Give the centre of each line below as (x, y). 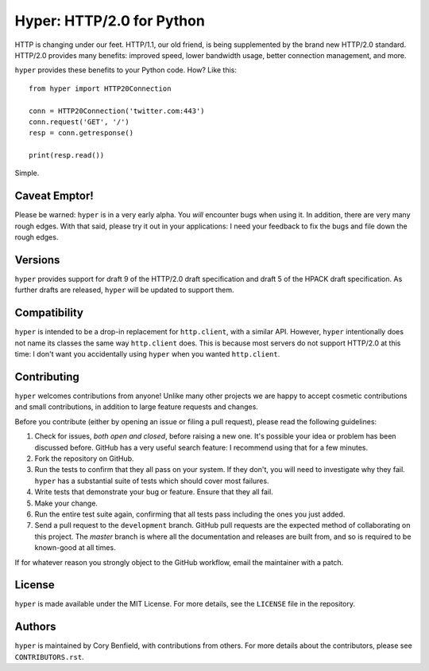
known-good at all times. (75, 548)
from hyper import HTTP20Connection (100, 88)
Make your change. (66, 503)
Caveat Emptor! (54, 196)
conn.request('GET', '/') (79, 122)
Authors (35, 627)
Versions (37, 260)
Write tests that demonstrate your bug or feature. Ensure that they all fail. (154, 492)
